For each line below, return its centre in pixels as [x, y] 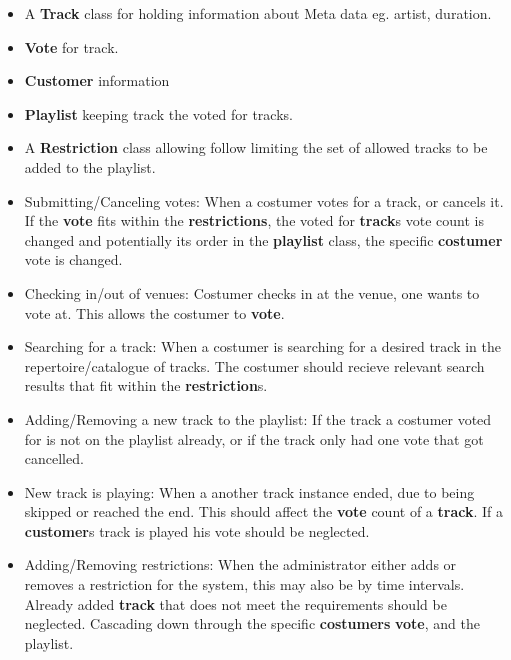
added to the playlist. [90, 166]
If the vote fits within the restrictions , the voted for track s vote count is [254, 220]
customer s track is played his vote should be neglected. [197, 530]
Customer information [97, 80]
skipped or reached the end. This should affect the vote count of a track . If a [264, 511]
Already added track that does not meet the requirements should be [235, 603]
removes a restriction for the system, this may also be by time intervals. [244, 584]
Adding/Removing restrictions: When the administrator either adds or [240, 564]
